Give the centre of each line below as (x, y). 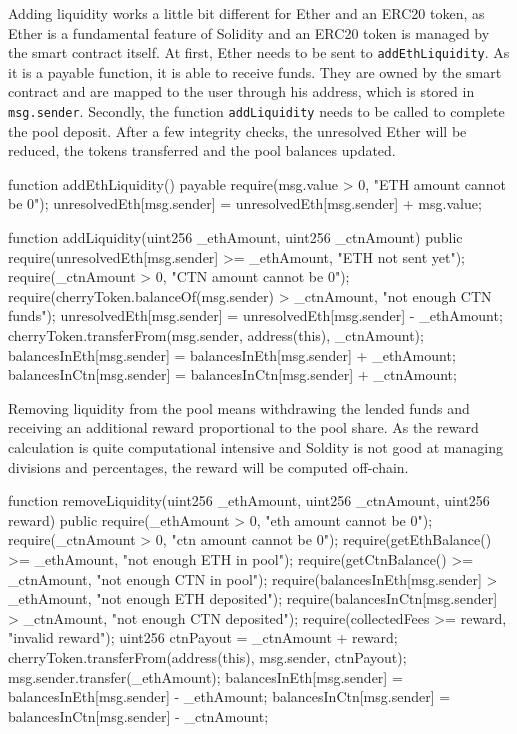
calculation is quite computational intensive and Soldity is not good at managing (255, 447)
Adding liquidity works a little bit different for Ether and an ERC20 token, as (246, 13)
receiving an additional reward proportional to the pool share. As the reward (243, 427)
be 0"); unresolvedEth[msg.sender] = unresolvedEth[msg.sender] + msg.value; (245, 203)
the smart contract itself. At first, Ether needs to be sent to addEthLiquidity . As (259, 52)
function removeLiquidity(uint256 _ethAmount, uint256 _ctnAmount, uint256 (249, 500)
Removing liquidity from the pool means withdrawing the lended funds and (239, 407)
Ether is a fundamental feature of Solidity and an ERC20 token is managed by (249, 32)
